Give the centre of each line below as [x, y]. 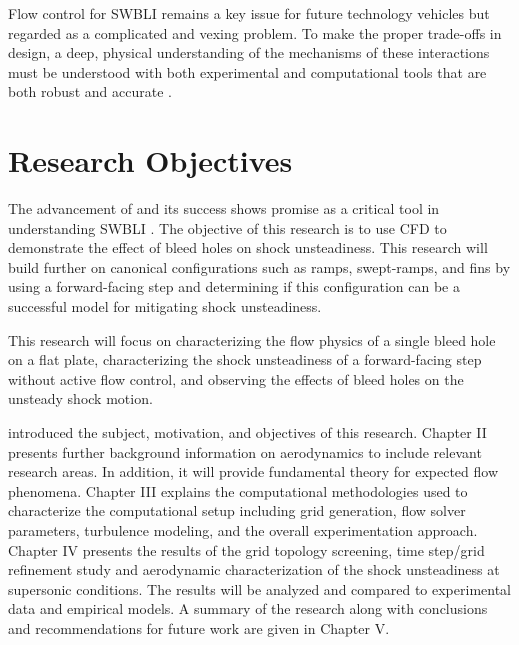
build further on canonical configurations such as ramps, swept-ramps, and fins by [259, 266]
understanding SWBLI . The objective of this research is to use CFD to [227, 227]
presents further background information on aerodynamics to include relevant [245, 451]
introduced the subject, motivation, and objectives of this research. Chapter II [247, 432]
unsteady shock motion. [80, 398]
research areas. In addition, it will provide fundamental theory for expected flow [253, 471]
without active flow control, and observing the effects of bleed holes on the [236, 378]
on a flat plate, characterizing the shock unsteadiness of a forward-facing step [245, 359]
